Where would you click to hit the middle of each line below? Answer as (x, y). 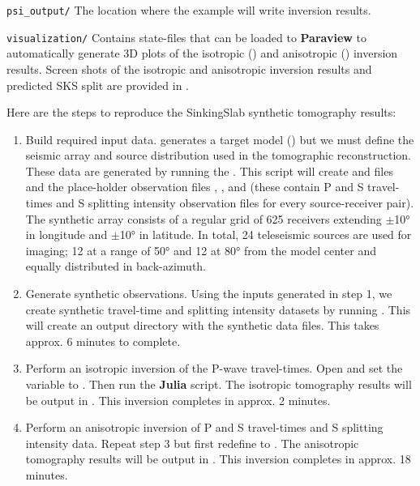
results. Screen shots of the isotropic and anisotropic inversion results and (189, 68)
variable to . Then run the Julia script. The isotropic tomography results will (219, 384)
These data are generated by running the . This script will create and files (209, 171)
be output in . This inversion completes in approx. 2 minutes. (178, 400)
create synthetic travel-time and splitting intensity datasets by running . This (218, 309)
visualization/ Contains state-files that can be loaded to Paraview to (187, 37)
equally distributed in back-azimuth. (116, 266)
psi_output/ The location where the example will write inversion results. (189, 10)
